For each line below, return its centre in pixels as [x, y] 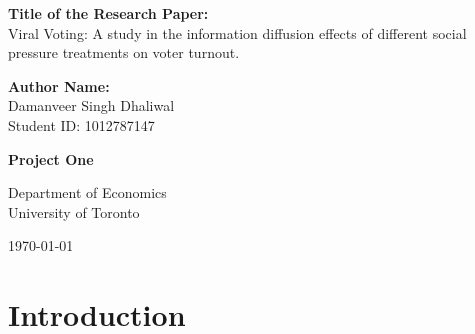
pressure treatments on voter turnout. [124, 52]
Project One [51, 158]
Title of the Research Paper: [108, 13]
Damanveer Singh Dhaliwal [91, 105]
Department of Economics [87, 192]
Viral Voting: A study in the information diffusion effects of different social [237, 32]
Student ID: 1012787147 [81, 124]
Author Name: [59, 85]
